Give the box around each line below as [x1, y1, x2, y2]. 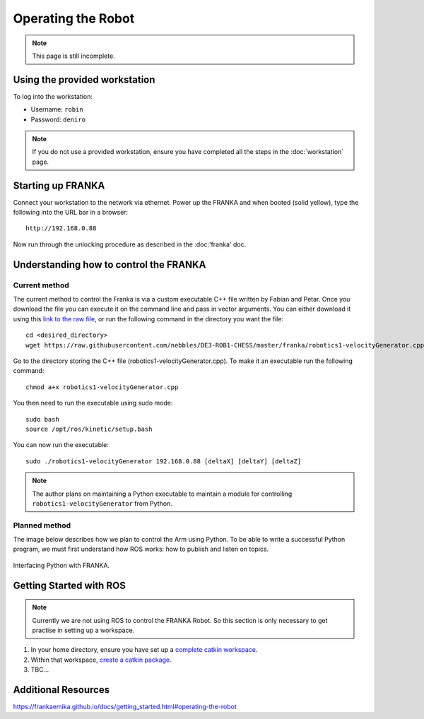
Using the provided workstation [13, 73, 155, 85]
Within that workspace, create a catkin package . [30, 655, 172, 664]
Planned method [13, 520, 71, 530]
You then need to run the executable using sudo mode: [13, 399, 173, 408]
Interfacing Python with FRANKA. [13, 561, 110, 569]
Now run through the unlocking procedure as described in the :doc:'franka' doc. [13, 240, 247, 249]
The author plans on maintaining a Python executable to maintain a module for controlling [32, 489, 293, 498]
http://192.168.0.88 [25, 225, 97, 232]
